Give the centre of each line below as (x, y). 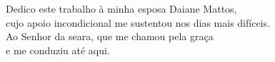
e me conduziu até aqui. (58, 50)
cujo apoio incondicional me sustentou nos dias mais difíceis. (138, 22)
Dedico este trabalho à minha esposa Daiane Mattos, (121, 8)
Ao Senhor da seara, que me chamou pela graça (110, 36)
